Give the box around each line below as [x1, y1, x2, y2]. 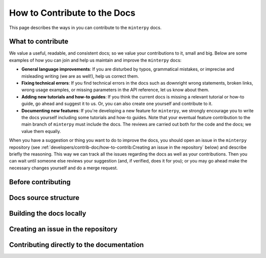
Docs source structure [9, 193, 80, 202]
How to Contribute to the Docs [9, 7, 135, 18]
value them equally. [21, 128, 61, 134]
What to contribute [9, 37, 68, 46]
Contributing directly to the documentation [9, 240, 144, 249]
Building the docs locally [9, 209, 86, 218]
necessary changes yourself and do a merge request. [9, 165, 118, 171]
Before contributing [9, 178, 71, 186]
